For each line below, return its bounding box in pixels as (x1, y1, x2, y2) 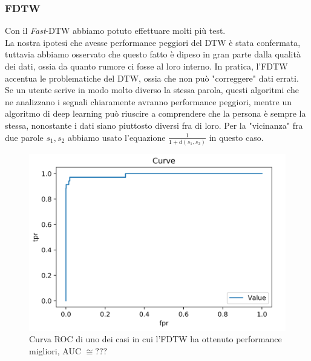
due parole (5, 131, 44, 143)
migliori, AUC (29, 344, 81, 357)
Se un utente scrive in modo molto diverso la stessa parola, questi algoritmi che (5, 83, 299, 96)
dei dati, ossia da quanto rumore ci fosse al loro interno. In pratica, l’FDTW (5, 60, 288, 72)
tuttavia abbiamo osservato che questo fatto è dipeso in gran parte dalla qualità (5, 48, 301, 60)
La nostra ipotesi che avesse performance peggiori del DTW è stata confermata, (5, 36, 301, 48)
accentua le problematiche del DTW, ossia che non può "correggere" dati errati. (5, 71, 299, 84)
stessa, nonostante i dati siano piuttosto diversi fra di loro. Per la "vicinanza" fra (5, 119, 303, 131)
